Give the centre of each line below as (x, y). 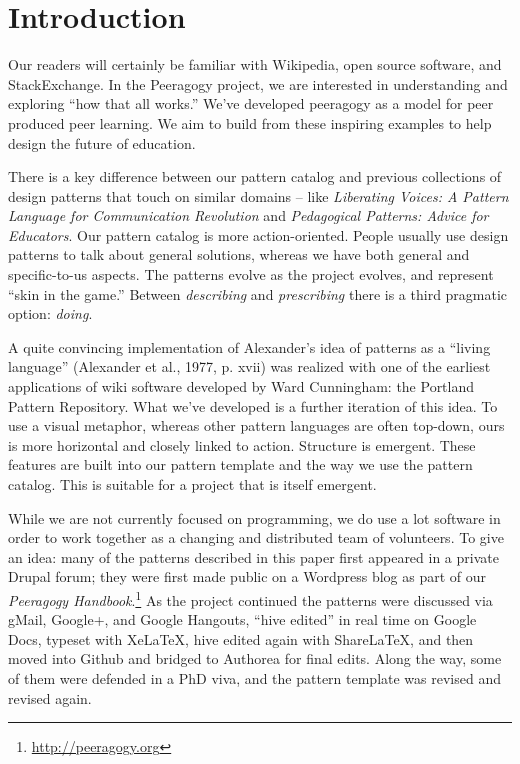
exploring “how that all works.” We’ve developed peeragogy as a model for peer (251, 103)
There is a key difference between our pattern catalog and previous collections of (255, 176)
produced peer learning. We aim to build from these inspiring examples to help (250, 122)
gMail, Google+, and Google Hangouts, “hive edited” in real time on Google (242, 619)
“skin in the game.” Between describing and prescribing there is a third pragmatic (258, 293)
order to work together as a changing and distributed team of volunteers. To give (256, 537)
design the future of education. (102, 142)
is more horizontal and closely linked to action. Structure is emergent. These (242, 444)
